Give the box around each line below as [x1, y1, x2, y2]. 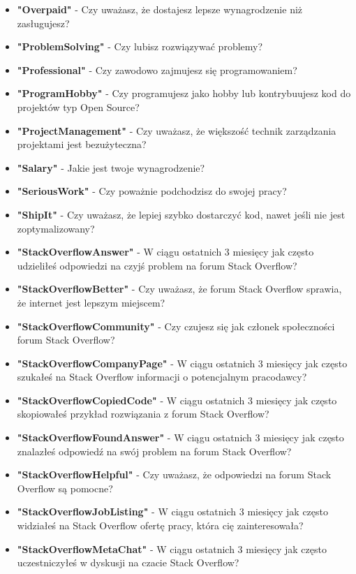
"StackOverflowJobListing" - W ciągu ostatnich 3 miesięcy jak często [17, 504, 329, 519]
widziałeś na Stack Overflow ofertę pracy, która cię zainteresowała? [17, 518, 304, 533]
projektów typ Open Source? [17, 99, 140, 114]
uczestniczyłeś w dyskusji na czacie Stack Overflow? [17, 555, 239, 570]
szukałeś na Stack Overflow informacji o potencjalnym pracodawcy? [17, 369, 307, 384]
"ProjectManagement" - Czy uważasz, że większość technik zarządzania [17, 123, 336, 138]
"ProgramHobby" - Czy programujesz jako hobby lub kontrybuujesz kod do [17, 86, 351, 101]
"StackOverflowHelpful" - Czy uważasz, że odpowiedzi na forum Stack [17, 467, 332, 482]
